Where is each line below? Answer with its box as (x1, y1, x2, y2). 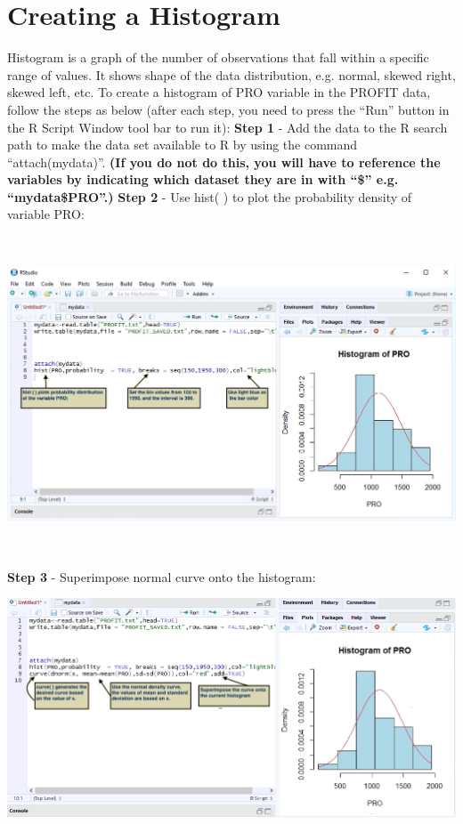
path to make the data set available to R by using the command (7, 135, 358, 154)
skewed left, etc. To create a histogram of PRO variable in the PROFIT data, (7, 83, 431, 101)
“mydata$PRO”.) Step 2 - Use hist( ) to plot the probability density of (7, 187, 412, 206)
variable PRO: (7, 205, 85, 223)
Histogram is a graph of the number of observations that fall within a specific (7, 48, 429, 67)
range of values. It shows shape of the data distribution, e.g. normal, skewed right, (7, 65, 456, 84)
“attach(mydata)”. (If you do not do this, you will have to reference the (7, 152, 441, 171)
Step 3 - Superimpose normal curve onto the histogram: (7, 567, 316, 586)
